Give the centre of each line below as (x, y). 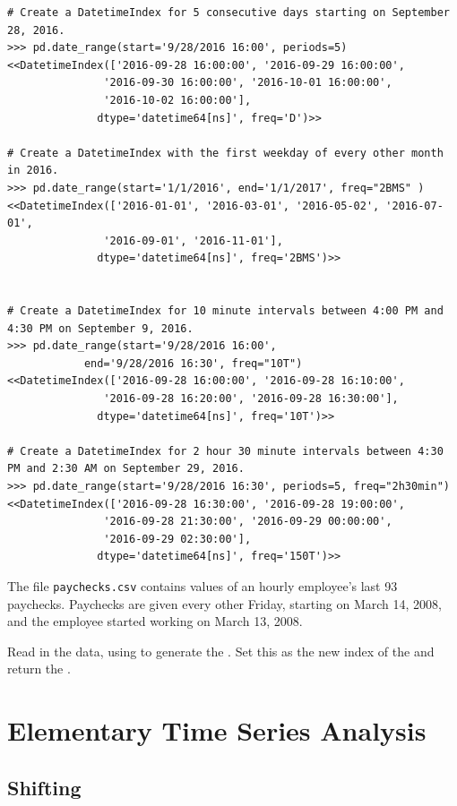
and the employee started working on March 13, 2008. (155, 621)
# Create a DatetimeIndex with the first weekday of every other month (225, 153)
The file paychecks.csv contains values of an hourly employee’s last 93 (203, 586)
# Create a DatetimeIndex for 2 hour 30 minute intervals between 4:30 (225, 451)
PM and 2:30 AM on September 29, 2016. (126, 469)
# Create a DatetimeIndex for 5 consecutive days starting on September (228, 13)
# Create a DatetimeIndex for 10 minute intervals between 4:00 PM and (225, 311)
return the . (39, 669)
